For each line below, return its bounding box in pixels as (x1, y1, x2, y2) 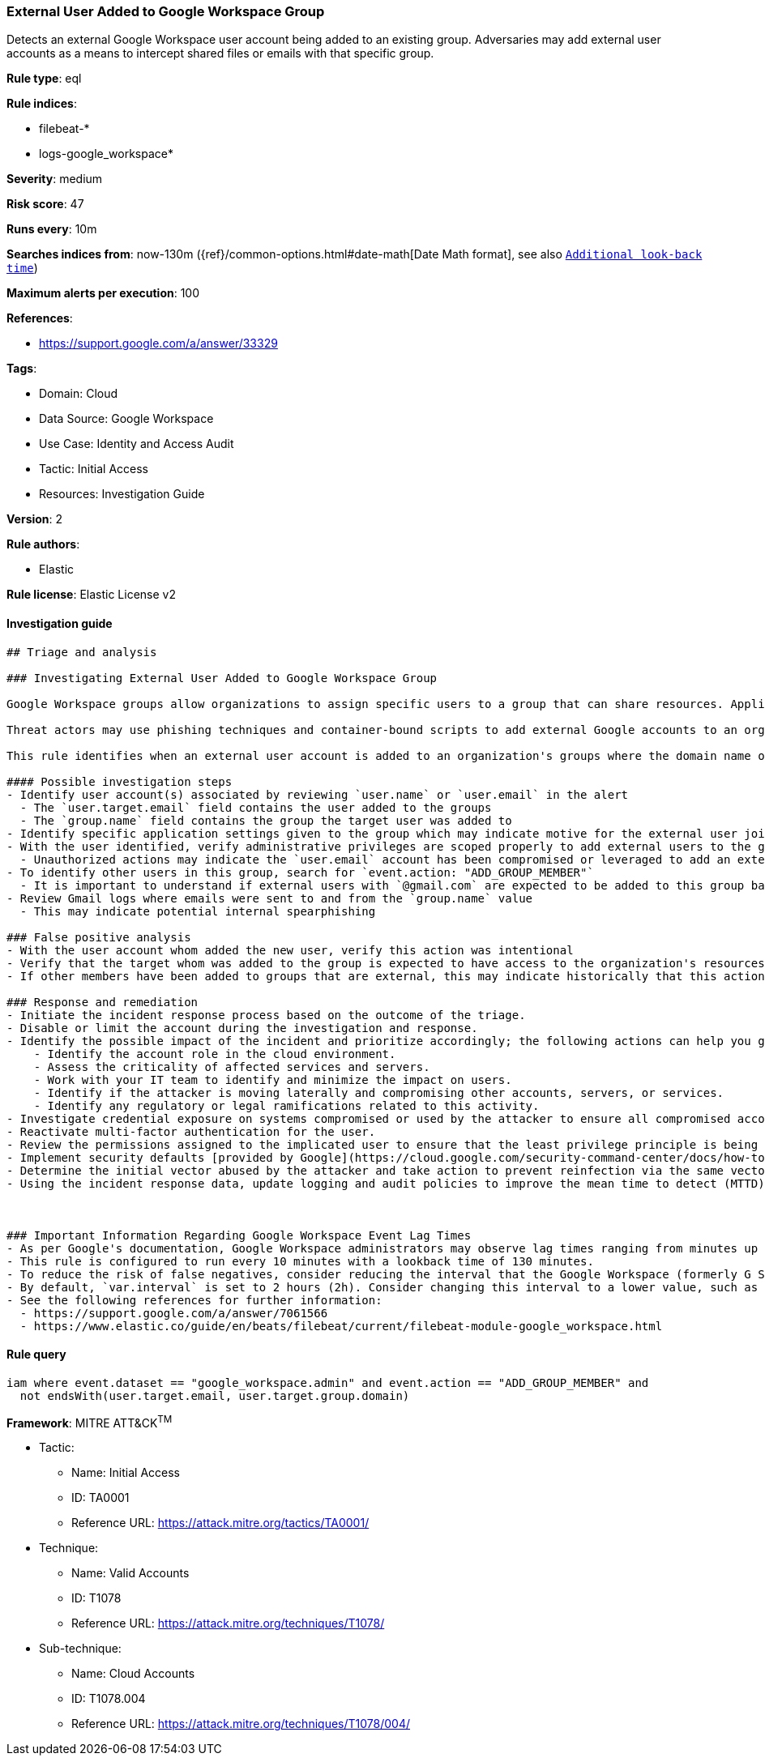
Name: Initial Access (71, 1465, 180, 1480)
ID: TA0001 (71, 1491, 130, 1505)
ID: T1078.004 (71, 1692, 146, 1706)
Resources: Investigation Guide (39, 487, 205, 501)
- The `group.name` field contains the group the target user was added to (19, 813, 512, 827)
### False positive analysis (6, 930, 191, 944)
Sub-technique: (39, 1641, 122, 1656)
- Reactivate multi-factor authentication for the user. (6, 1124, 376, 1138)
